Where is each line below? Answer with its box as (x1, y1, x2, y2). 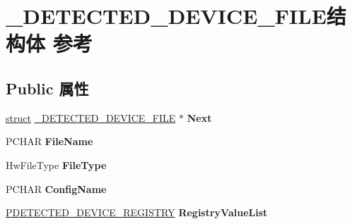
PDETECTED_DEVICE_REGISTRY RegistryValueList (6, 205, 268, 220)
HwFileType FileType (6, 157, 107, 172)
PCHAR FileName (6, 134, 93, 149)
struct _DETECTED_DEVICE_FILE (6, 110, 176, 125)
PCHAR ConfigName (6, 181, 107, 196)
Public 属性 (6, 77, 89, 99)
